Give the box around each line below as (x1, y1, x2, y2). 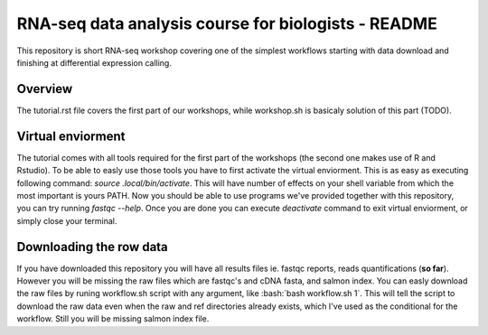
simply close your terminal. (16, 215, 117, 226)
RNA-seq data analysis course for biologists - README (16, 14, 437, 33)
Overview (16, 81, 73, 97)
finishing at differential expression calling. (16, 57, 172, 68)
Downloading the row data (16, 239, 169, 255)
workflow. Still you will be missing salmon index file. (16, 313, 210, 324)
